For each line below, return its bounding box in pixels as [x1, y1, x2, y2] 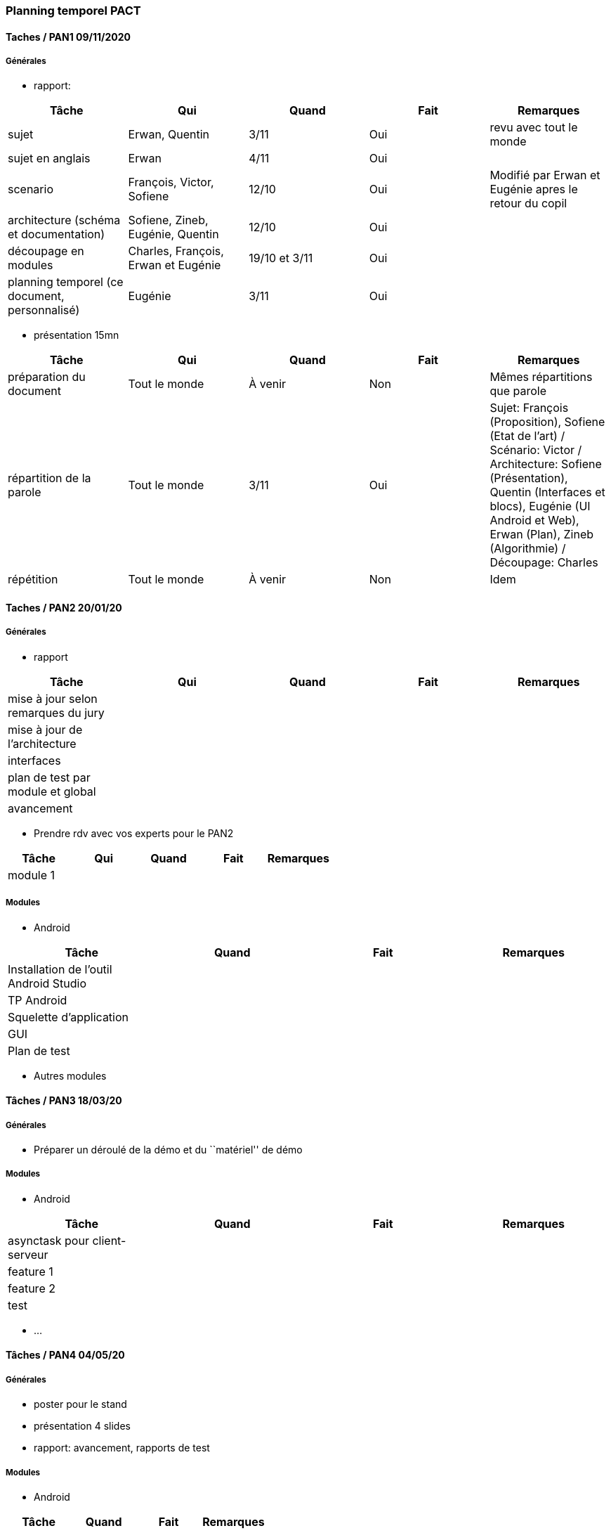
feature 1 [8, 1264, 53, 1279]
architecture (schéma [8, 213, 121, 228]
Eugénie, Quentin [128, 227, 219, 242]
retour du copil [490, 196, 567, 211]
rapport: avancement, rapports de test [34, 1442, 210, 1454]
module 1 [8, 867, 55, 882]
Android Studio [8, 976, 87, 990]
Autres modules [34, 1069, 107, 1082]
